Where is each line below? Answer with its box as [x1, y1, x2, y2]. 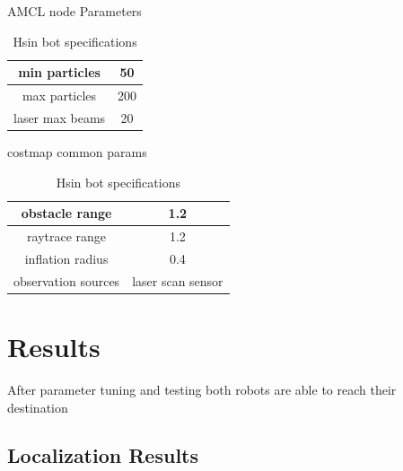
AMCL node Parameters [7, 2, 142, 20]
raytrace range [27, 227, 107, 245]
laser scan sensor [132, 271, 223, 290]
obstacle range [21, 204, 112, 222]
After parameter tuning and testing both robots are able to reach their [7, 379, 397, 398]
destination [7, 397, 68, 416]
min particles [18, 63, 101, 82]
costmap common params [7, 142, 147, 161]
